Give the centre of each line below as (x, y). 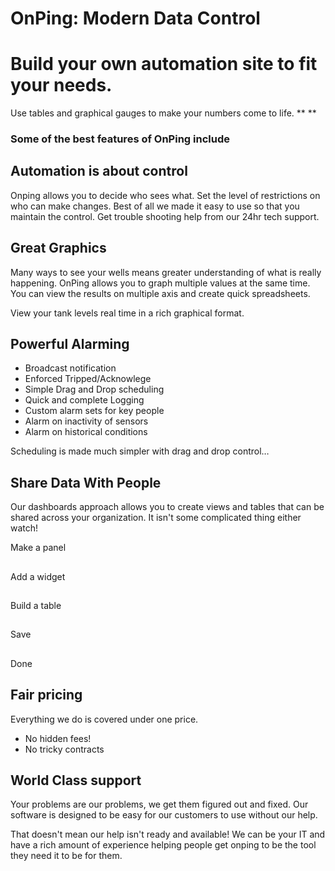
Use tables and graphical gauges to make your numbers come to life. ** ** (163, 113)
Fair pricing (46, 695)
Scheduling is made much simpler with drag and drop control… (140, 451)
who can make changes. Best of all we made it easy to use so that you (155, 206)
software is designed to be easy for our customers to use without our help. (164, 815)
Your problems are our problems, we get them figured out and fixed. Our (159, 804)
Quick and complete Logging (84, 400)
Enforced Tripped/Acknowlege (88, 379)
